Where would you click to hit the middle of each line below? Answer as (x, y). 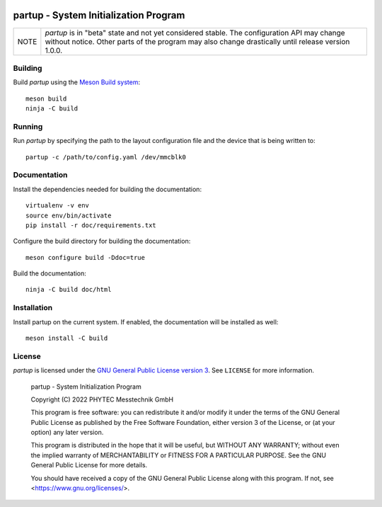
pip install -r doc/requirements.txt (91, 225)
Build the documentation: (50, 273)
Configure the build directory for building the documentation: (102, 241)
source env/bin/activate (69, 215)
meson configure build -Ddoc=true (85, 257)
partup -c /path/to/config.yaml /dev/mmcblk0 (106, 157)
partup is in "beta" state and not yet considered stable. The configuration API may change (195, 33)
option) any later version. (67, 433)
